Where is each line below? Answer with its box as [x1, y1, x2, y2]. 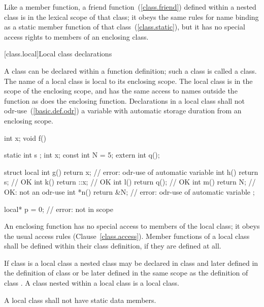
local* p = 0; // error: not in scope [4, 203, 113, 214]
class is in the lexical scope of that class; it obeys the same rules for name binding [4, 11, 259, 22]
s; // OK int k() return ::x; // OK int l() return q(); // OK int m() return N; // [4, 176, 256, 187]
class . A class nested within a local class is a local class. [4, 278, 179, 288]
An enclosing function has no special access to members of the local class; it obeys [4, 221, 260, 231]
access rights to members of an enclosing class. [4, 31, 149, 42]
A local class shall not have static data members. [4, 294, 156, 305]
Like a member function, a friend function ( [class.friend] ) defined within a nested [4, 2, 256, 12]
